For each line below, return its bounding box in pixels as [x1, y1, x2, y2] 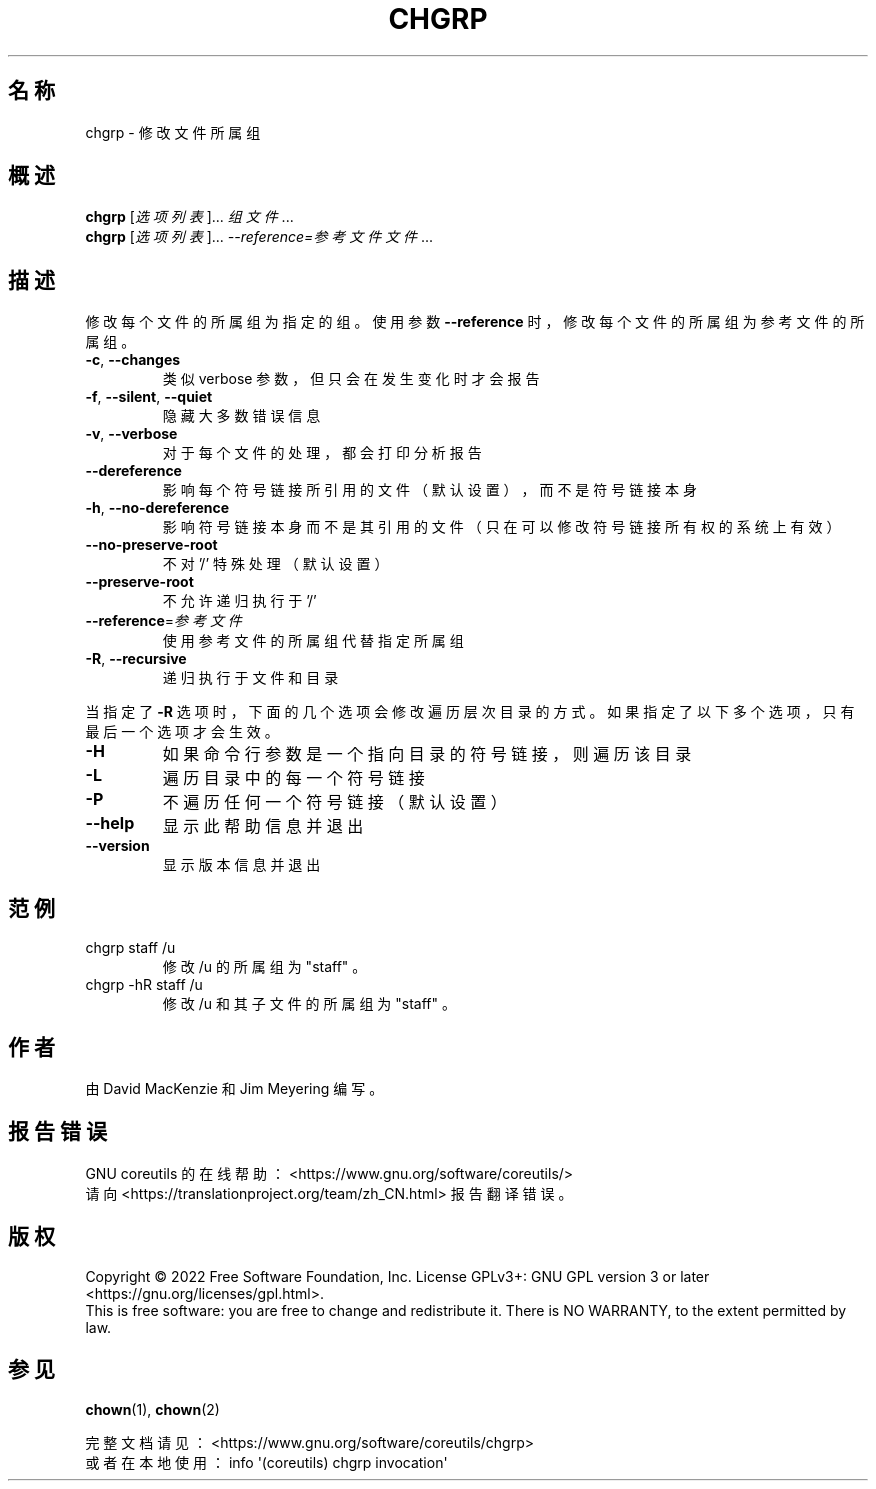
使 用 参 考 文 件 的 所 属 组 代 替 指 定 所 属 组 [162, 632, 464, 650]
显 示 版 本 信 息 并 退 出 [162, 856, 321, 874]
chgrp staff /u [85, 939, 176, 957]
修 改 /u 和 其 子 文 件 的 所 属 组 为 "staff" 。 [162, 995, 457, 1013]
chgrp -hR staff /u [85, 976, 203, 994]
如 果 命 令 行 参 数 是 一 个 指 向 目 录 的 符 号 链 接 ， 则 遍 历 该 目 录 [162, 744, 692, 765]
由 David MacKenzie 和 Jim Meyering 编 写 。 [85, 1079, 384, 1097]
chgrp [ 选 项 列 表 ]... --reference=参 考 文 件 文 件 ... [85, 228, 434, 246]
